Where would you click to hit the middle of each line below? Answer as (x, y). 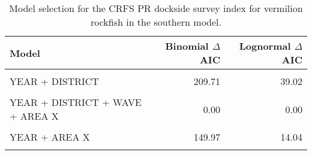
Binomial (187, 46)
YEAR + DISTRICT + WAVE (76, 102)
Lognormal (265, 46)
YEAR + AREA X (50, 137)
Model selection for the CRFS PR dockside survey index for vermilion (156, 8)
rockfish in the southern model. (156, 22)
